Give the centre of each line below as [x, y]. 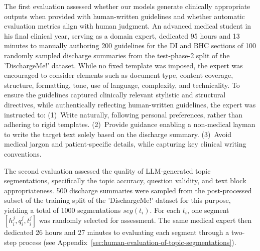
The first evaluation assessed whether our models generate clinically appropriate [127, 6]
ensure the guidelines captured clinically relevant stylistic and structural [115, 95]
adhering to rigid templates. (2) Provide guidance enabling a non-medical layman [130, 124]
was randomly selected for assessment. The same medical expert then [145, 220]
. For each [165, 210]
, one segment [208, 210]
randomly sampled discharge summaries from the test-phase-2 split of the [117, 55]
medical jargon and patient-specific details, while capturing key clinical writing [125, 144]
